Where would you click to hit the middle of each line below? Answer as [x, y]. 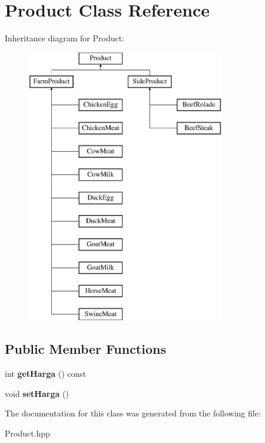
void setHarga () [37, 393]
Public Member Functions [85, 349]
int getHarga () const [46, 374]
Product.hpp [27, 433]
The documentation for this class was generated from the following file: [133, 413]
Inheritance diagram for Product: [64, 38]
